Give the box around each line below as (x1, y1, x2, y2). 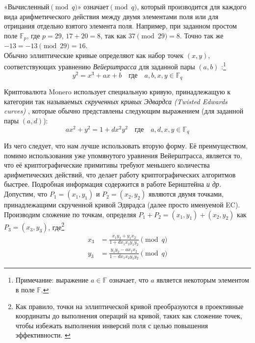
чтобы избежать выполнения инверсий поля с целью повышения (15, 320, 208, 330)
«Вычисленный (4, 1, 50, 11)
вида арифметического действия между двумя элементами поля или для (4, 11, 219, 21)
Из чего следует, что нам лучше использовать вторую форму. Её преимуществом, (4, 141, 248, 151)
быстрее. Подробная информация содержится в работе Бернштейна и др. (4, 179, 222, 189)
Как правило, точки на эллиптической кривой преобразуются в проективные (15, 301, 244, 311)
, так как (101, 30, 127, 40)
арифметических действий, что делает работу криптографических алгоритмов (4, 169, 236, 179)
